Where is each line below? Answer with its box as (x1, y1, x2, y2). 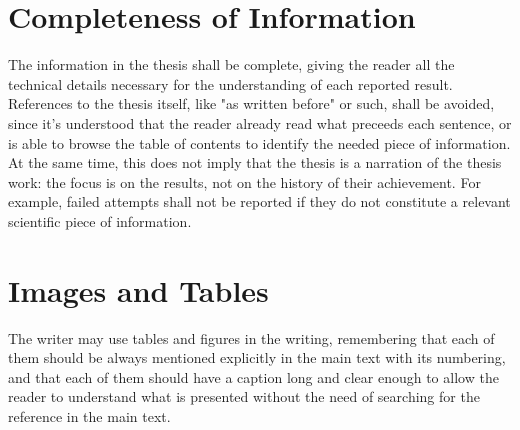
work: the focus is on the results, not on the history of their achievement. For (8, 171, 481, 192)
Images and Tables (8, 269, 269, 310)
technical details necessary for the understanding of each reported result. (8, 73, 453, 94)
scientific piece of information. (8, 210, 192, 231)
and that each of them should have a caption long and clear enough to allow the (8, 366, 499, 387)
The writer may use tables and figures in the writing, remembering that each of (8, 327, 495, 348)
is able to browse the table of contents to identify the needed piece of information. (8, 132, 511, 153)
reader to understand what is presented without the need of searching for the (8, 386, 480, 407)
